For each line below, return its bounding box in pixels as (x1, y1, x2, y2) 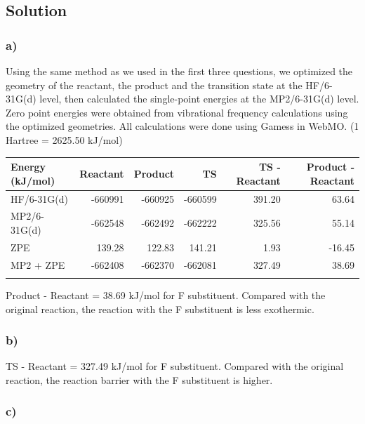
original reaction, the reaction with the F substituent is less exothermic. (6, 301, 314, 316)
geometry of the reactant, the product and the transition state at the (6, 77, 303, 92)
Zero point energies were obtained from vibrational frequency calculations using (6, 105, 348, 119)
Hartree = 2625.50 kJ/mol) (6, 132, 123, 147)
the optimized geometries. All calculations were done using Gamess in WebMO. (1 (6, 119, 359, 133)
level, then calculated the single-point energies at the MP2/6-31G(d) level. (39, 91, 359, 106)
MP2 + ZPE (11, 257, 65, 272)
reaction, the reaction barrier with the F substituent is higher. (6, 372, 273, 387)
